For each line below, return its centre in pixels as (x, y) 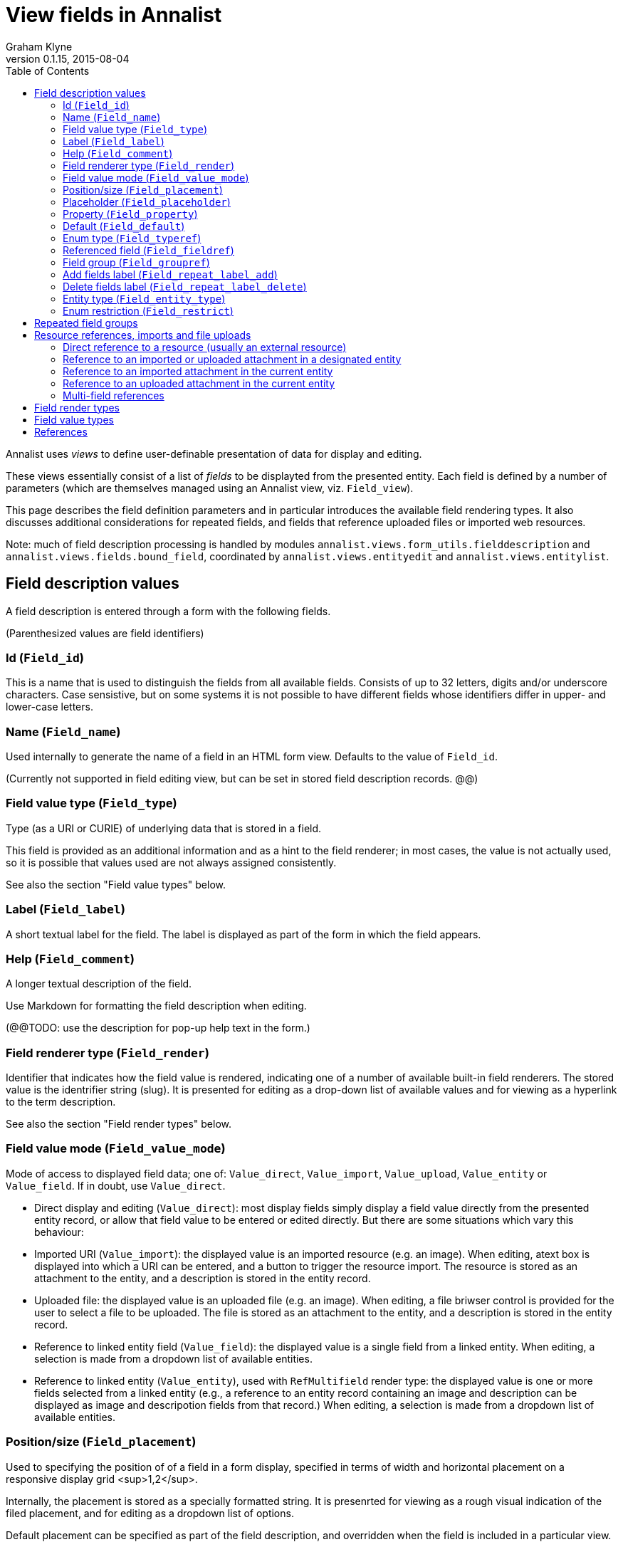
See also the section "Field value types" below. (116, 884)
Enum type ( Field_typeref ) (132, 238)
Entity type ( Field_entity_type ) (144, 298)
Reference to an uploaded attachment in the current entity (199, 383)
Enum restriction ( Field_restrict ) (148, 310)
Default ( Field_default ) (124, 226)
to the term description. (61, 1102)
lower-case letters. (49, 707)
